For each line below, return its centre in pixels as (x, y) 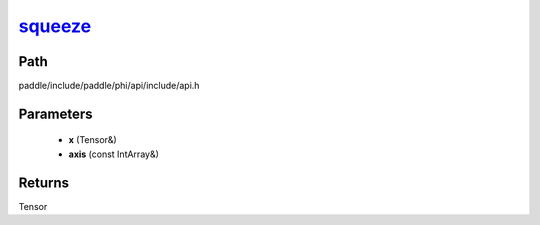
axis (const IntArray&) (114, 154)
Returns (44, 182)
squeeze (55, 26)
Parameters (55, 113)
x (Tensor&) (92, 140)
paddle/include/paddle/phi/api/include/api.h (109, 86)
